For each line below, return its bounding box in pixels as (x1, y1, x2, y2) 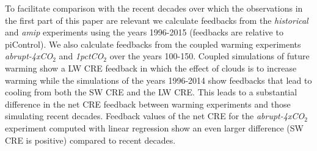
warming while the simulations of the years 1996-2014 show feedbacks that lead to (5, 73, 312, 86)
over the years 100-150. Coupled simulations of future (109, 50, 310, 62)
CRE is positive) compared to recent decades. (5, 133, 176, 146)
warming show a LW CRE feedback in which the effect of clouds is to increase (5, 61, 297, 74)
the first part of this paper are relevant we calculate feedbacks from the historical (5, 13, 308, 26)
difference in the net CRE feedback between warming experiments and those (5, 97, 291, 110)
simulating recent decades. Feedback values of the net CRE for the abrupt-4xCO (5, 109, 305, 122)
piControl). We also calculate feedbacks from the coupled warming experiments (5, 37, 301, 50)
